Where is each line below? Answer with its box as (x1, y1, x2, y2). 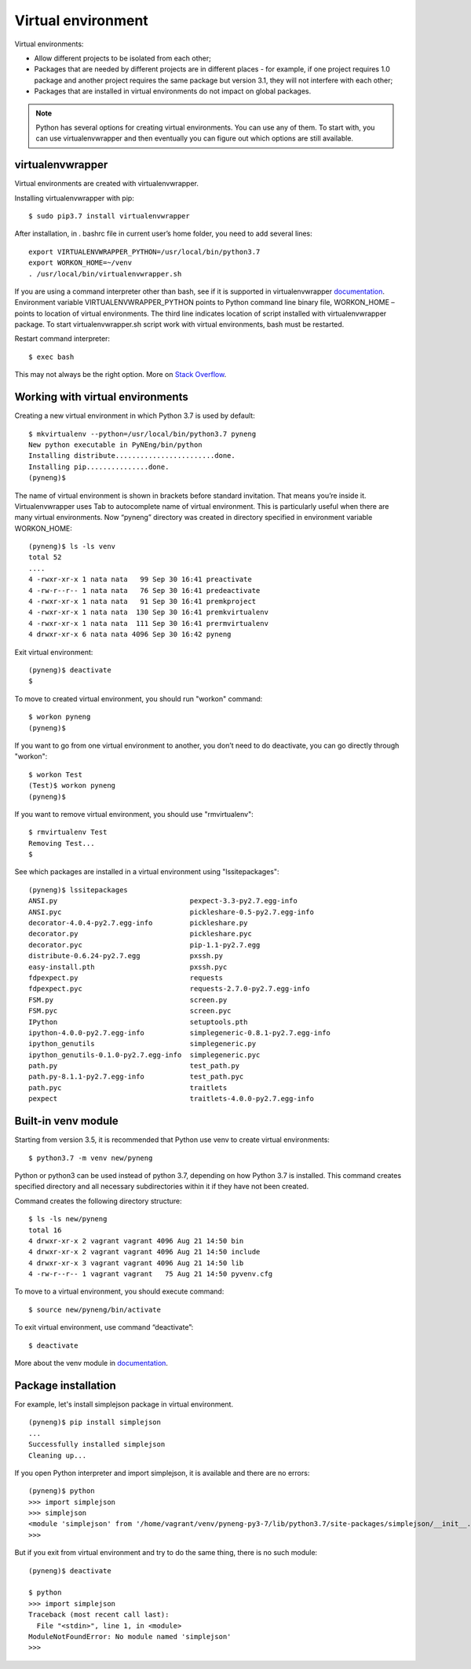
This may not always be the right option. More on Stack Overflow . (14, 370, 227, 379)
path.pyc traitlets (28, 1083, 228, 1092)
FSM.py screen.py (28, 995, 228, 1005)
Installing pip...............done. (28, 462, 170, 471)
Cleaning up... (28, 1451, 87, 1460)
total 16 (28, 1225, 62, 1235)
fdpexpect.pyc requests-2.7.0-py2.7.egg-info (28, 984, 310, 994)
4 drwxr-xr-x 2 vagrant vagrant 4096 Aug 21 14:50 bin (28, 1236, 244, 1245)
